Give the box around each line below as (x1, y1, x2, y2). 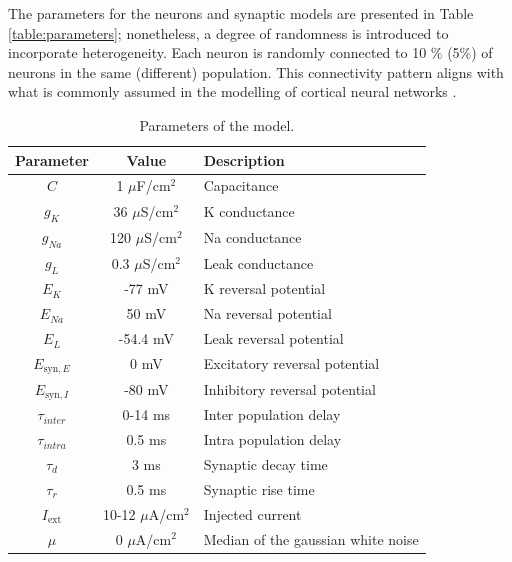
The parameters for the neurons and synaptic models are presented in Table (8, 3, 474, 23)
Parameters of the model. (139, 114, 295, 135)
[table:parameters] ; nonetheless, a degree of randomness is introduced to (8, 22, 449, 43)
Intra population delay (203, 429, 342, 450)
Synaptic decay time (203, 454, 328, 475)
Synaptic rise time (203, 478, 315, 499)
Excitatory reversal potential (203, 353, 380, 374)
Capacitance (203, 175, 279, 196)
